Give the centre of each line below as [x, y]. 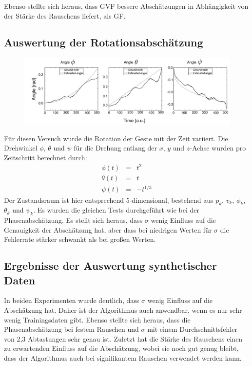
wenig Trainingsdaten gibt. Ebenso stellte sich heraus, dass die [97, 319]
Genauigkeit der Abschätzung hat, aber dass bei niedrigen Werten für [108, 229]
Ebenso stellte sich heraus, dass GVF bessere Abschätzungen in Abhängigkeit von [126, 6]
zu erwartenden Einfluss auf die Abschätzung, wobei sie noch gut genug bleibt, [121, 348]
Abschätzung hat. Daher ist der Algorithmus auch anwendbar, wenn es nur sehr [123, 310]
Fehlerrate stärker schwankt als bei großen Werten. [80, 239]
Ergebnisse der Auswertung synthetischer [110, 266]
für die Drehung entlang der [116, 148]
